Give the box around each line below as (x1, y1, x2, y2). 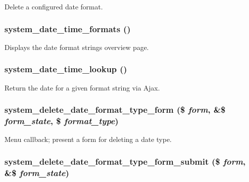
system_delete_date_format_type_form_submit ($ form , (4, 155, 246, 167)
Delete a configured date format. (4, 1, 103, 11)
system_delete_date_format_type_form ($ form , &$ (4, 103, 226, 116)
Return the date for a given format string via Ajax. (4, 82, 160, 92)
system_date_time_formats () (4, 22, 131, 35)
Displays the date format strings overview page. (4, 42, 149, 52)
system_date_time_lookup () (4, 63, 127, 75)
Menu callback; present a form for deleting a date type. (4, 134, 172, 144)
